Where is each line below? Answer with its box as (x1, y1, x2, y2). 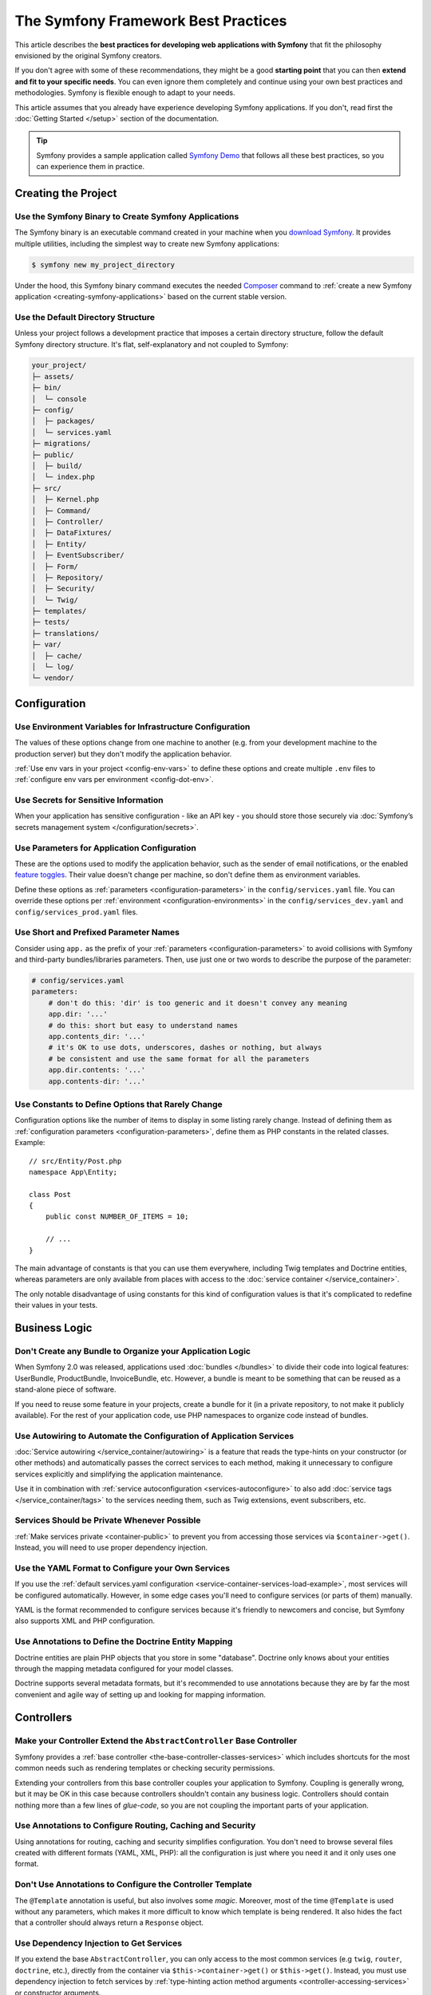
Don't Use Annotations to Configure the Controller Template (14, 1879, 252, 1890)
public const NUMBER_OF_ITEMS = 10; (45, 1212, 189, 1221)
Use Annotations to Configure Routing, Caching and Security (14, 1820, 256, 1831)
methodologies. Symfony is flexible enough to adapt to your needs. (14, 88, 235, 97)
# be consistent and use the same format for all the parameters (48, 1054, 310, 1063)
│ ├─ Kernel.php (31, 495, 100, 504)
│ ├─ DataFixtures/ (31, 528, 112, 538)
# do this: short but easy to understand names (48, 1021, 239, 1029)
